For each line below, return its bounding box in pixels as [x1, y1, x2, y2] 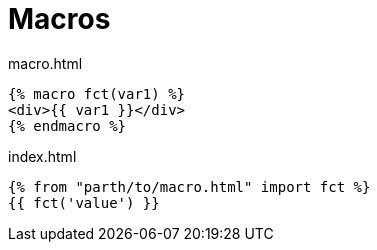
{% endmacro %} [8, 117, 127, 134]
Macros [8, 2, 111, 36]
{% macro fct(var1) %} [8, 85, 186, 102]
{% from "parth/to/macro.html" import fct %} [8, 178, 371, 195]
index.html [8, 147, 77, 165]
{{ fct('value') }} [8, 194, 160, 211]
